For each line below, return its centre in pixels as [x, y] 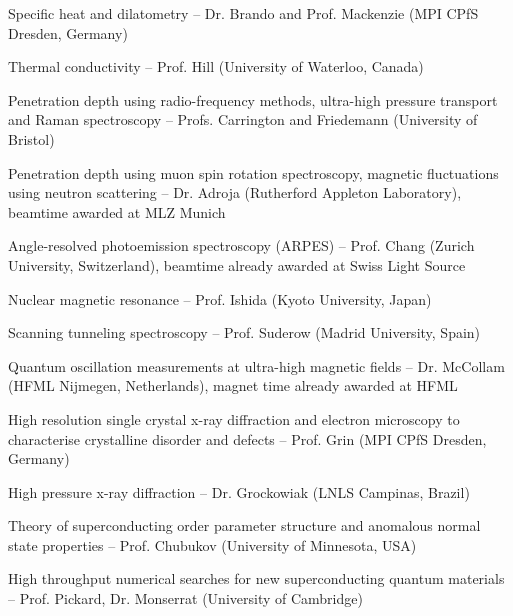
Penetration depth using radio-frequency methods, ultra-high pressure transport [253, 99]
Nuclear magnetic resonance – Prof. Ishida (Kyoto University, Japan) [220, 298]
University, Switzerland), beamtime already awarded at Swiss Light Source [237, 264]
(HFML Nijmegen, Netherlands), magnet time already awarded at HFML [233, 385]
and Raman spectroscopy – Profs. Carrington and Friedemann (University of [243, 119]
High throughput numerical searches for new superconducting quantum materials [256, 578]
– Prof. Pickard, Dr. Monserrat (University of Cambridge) [185, 598]
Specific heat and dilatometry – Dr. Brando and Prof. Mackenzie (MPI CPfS [243, 13]
